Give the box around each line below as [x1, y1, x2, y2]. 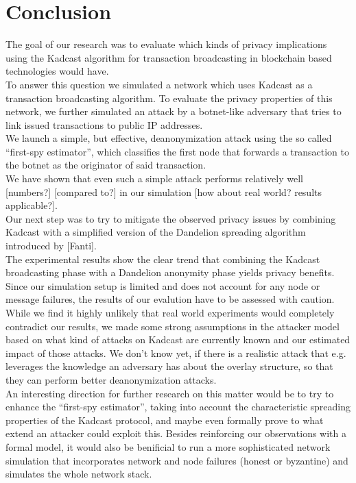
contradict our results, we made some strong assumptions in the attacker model [5, 319, 340, 333]
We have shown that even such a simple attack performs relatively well [5, 171, 303, 186]
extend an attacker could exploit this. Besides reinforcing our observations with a [5, 426, 346, 441]
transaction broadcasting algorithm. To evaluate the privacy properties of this [5, 90, 333, 105]
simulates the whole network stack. [5, 467, 152, 481]
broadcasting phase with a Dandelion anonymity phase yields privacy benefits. [5, 265, 335, 280]
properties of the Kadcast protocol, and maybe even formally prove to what [5, 412, 324, 427]
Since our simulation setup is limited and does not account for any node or [5, 278, 320, 293]
